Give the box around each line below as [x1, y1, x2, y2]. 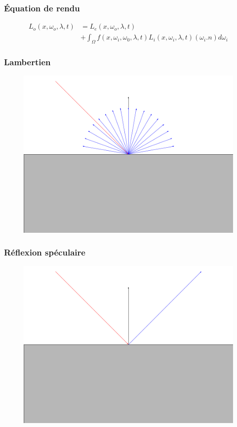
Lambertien [4, 56, 51, 68]
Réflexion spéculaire [4, 246, 85, 258]
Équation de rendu [4, 1, 80, 14]
